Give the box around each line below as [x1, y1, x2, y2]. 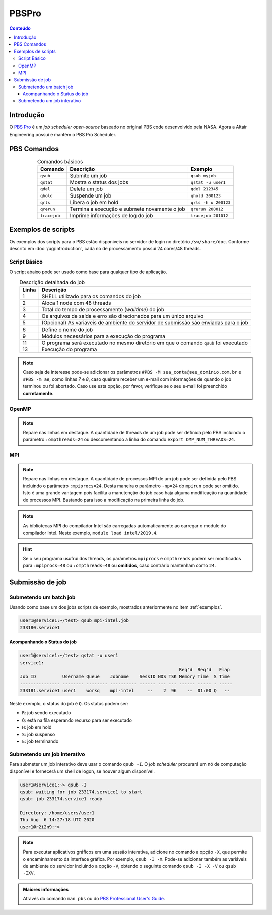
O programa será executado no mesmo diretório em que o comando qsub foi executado [41, 339, 248, 346]
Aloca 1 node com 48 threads [41, 299, 111, 306]
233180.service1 [20, 625, 60, 630]
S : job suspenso [22, 731, 55, 737]
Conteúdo [9, 25, 31, 31]
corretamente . [23, 390, 54, 397]
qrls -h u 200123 [190, 200, 231, 205]
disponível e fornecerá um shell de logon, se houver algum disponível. [9, 768, 155, 774]
